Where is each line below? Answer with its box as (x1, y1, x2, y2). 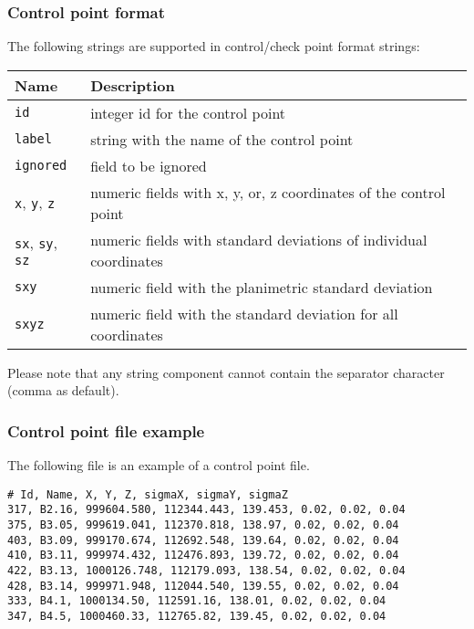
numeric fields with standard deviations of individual (90, 228, 428, 250)
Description (90, 74, 175, 96)
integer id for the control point (90, 101, 286, 123)
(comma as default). (7, 381, 119, 400)
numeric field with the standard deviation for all (90, 302, 398, 324)
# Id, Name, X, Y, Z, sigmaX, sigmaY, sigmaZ (7, 487, 288, 501)
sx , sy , (15, 232, 57, 254)
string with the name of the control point (90, 128, 354, 150)
